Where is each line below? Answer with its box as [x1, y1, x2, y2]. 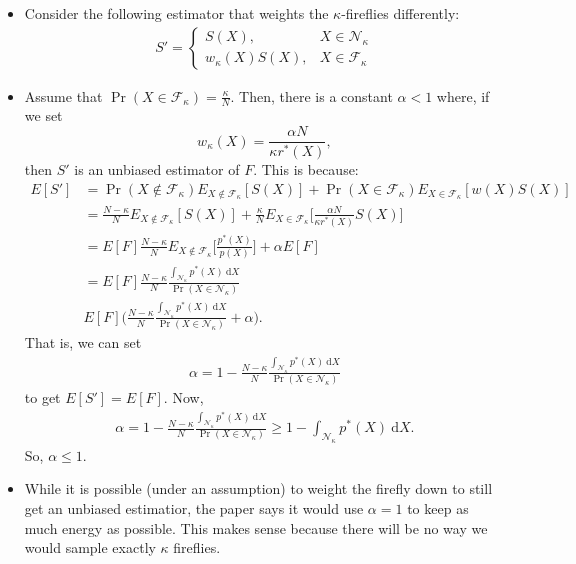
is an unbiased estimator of [74, 158, 240, 179]
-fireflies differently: [341, 3, 460, 23]
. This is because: [253, 158, 359, 179]
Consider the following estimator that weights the [24, 3, 329, 23]
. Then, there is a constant [230, 85, 393, 106]
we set [24, 105, 63, 126]
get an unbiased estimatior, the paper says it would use [24, 498, 364, 519]
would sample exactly [24, 537, 156, 558]
